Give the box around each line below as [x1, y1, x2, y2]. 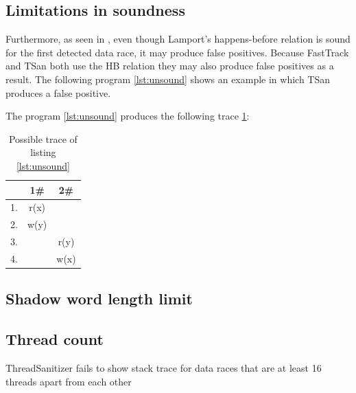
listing [30, 145, 56, 159]
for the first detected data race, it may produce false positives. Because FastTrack [5, 45, 349, 59]
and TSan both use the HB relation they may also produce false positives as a [5, 58, 334, 73]
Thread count [5, 328, 104, 350]
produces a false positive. [5, 85, 111, 100]
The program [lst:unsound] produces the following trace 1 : [5, 109, 250, 123]
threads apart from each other [5, 374, 132, 388]
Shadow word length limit [5, 288, 193, 309]
